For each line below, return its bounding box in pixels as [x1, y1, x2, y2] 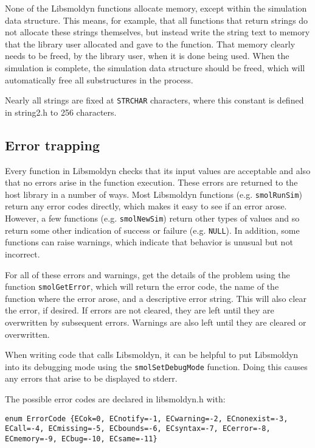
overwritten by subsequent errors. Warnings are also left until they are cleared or [5, 315, 306, 328]
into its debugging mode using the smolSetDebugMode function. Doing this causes [5, 360, 308, 373]
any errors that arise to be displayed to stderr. [5, 372, 178, 385]
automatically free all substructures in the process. [5, 73, 193, 86]
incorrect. [5, 247, 40, 260]
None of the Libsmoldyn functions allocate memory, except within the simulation [5, 2, 307, 14]
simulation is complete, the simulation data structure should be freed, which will [5, 61, 305, 74]
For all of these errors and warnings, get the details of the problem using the [5, 268, 290, 281]
